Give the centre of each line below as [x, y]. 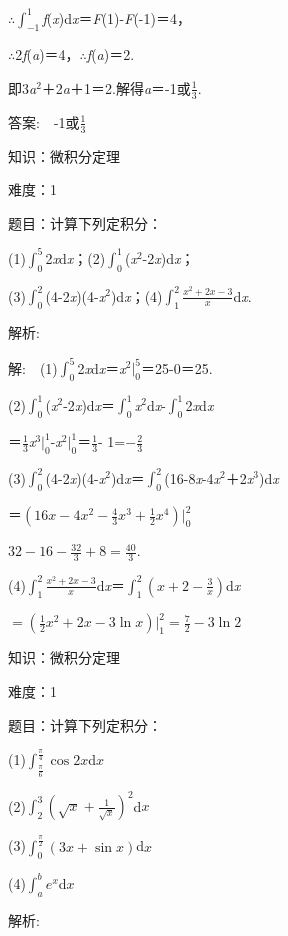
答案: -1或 [44, 121]
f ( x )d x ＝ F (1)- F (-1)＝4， [116, 17]
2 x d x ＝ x [101, 367]
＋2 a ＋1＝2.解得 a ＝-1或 [116, 87]
